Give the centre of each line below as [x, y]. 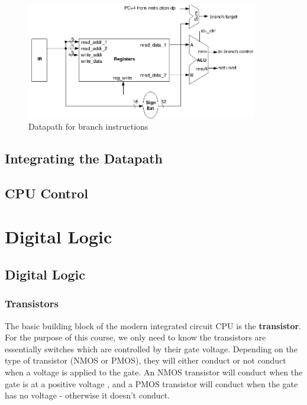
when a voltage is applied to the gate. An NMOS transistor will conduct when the [154, 372]
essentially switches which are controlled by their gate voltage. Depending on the [151, 348]
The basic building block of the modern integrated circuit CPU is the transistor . [153, 325]
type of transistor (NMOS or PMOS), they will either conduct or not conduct [146, 360]
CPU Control [46, 193]
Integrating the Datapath [84, 158]
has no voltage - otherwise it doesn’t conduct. [88, 395]
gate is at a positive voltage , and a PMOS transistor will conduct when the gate [151, 383]
